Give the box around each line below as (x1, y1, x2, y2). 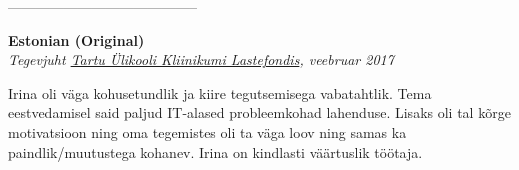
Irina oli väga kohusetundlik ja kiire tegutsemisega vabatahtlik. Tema (8, 82, 432, 103)
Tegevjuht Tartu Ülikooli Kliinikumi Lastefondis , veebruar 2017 (8, 49, 394, 70)
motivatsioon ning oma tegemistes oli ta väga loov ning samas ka (8, 121, 407, 142)
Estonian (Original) (8, 29, 145, 50)
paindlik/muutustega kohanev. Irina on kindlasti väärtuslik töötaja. (8, 141, 423, 162)
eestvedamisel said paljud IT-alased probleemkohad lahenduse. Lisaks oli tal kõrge (8, 102, 511, 123)
